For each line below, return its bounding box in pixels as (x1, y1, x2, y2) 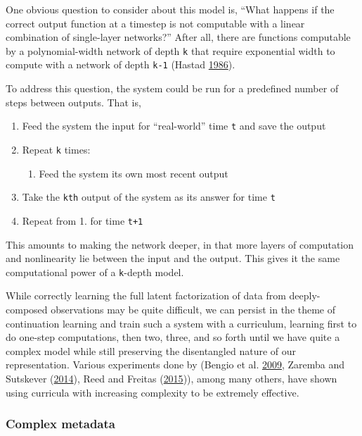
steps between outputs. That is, (6, 94, 141, 109)
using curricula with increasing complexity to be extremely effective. (6, 385, 299, 399)
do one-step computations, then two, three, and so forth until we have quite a (6, 330, 340, 344)
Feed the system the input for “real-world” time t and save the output (22, 118, 326, 133)
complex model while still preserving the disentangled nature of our (6, 343, 297, 358)
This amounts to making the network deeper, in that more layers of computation (6, 237, 354, 251)
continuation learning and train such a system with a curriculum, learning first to (6, 316, 357, 330)
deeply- (289, 288, 321, 303)
